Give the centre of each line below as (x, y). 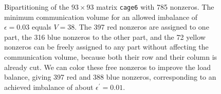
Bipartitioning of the (37, 7)
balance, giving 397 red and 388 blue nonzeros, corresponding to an (110, 77)
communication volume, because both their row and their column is (111, 57)
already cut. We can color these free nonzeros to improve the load (108, 67)
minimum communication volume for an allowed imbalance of (101, 17)
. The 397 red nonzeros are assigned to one (142, 27)
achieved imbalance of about (49, 87)
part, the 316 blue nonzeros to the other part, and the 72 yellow (105, 37)
